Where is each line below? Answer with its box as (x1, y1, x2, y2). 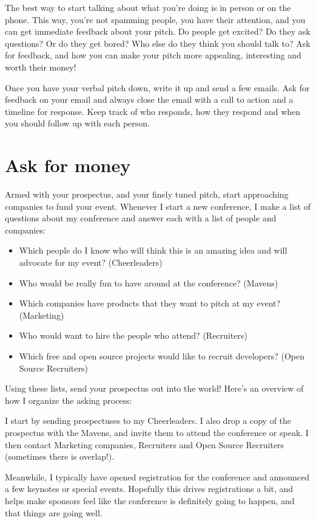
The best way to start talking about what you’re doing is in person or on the (5, 1, 291, 13)
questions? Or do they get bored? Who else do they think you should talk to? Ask (5, 36, 311, 49)
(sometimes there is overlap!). (5, 450, 115, 463)
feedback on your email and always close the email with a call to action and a (5, 93, 294, 106)
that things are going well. (5, 506, 103, 519)
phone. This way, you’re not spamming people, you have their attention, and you (5, 13, 306, 26)
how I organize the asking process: (5, 393, 132, 406)
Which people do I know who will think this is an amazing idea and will (19, 244, 287, 257)
